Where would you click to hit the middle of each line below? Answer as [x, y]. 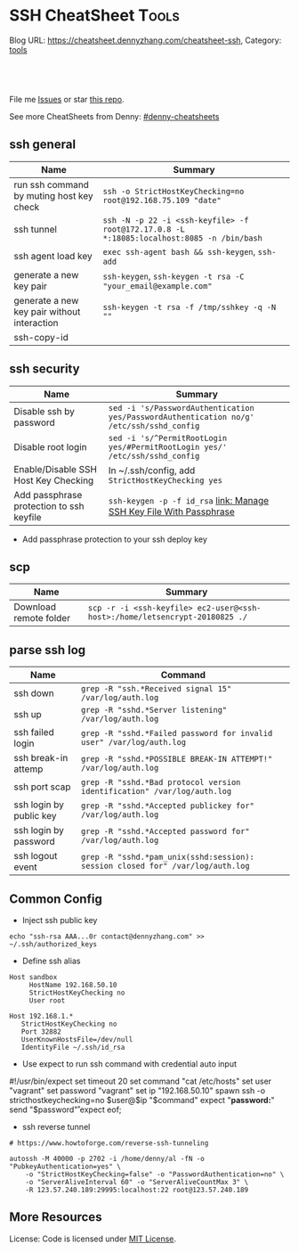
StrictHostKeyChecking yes [165, 480]
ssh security [44, 369]
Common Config [56, 899]
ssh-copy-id [41, 337]
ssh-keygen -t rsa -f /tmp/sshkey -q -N [190, 307]
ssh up [28, 715]
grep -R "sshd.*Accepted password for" [166, 831]
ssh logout [36, 856]
